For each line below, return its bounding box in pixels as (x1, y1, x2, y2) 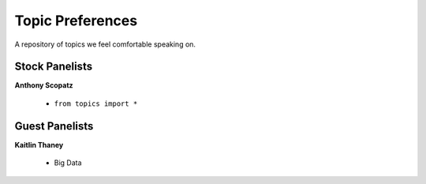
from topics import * (54, 99, 138, 108)
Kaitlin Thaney (14, 140, 64, 149)
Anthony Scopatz (14, 81, 74, 90)
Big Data (54, 158, 82, 167)
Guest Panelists (14, 119, 94, 133)
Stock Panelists (14, 60, 93, 73)
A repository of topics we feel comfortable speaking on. (14, 39, 196, 49)
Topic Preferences (14, 12, 138, 29)
